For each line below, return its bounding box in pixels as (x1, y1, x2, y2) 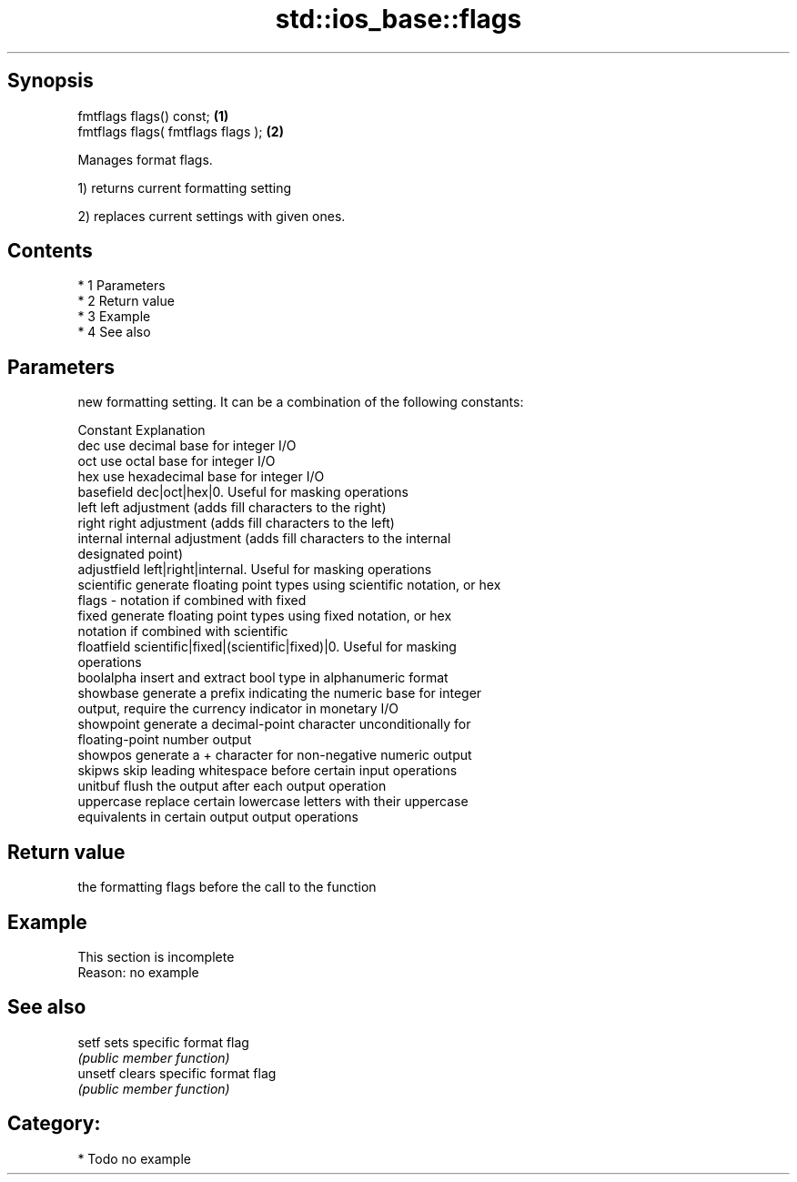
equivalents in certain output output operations (77, 809, 358, 825)
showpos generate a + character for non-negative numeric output (77, 747, 472, 763)
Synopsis (7, 69, 94, 93)
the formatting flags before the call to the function (77, 879, 377, 895)
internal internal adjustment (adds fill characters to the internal (77, 530, 451, 547)
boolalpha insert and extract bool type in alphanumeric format (77, 670, 449, 686)
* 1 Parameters (77, 278, 166, 294)
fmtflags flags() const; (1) (77, 107, 229, 124)
